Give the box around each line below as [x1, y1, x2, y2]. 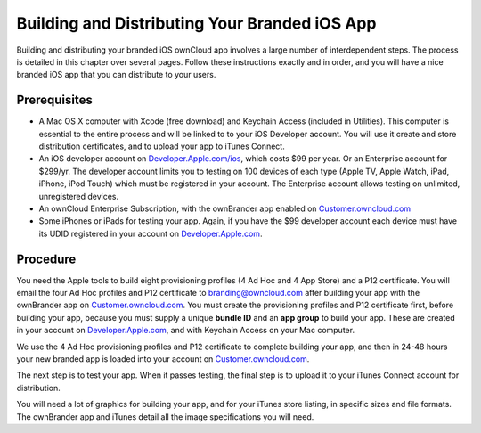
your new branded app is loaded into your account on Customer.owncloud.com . [16, 354, 310, 364]
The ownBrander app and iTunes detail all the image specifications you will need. [16, 411, 314, 422]
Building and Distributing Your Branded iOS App [16, 13, 377, 33]
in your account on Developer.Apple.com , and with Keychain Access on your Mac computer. [16, 325, 355, 336]
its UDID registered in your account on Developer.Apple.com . [38, 228, 263, 239]
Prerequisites [16, 93, 93, 108]
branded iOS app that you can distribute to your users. [16, 69, 216, 80]
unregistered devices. [38, 191, 119, 201]
